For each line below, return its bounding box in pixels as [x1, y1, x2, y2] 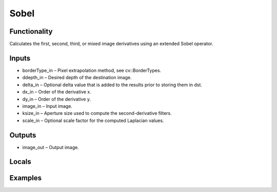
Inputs [9, 54, 31, 62]
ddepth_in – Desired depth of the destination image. [22, 75, 132, 81]
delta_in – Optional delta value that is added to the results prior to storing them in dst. [22, 82, 203, 88]
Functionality [9, 27, 53, 36]
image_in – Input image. [22, 103, 73, 109]
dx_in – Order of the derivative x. [22, 89, 92, 95]
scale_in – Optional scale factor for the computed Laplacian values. [22, 117, 164, 124]
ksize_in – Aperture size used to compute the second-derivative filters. [22, 110, 172, 116]
